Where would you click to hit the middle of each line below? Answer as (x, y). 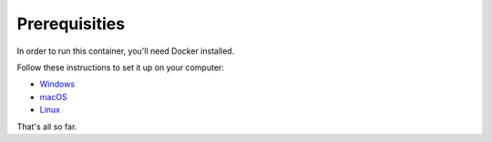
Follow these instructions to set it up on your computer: (121, 67)
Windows (57, 84)
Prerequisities (71, 24)
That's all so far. (47, 127)
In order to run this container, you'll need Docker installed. (126, 51)
